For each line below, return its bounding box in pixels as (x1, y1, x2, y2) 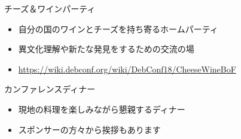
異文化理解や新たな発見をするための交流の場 (18, 43, 194, 55)
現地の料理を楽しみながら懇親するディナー (18, 102, 185, 115)
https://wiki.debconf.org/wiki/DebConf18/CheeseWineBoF (18, 62, 236, 75)
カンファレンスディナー (4, 83, 96, 95)
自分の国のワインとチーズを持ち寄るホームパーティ (18, 22, 218, 35)
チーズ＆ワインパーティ (4, 2, 96, 14)
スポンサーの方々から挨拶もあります (18, 123, 161, 135)
